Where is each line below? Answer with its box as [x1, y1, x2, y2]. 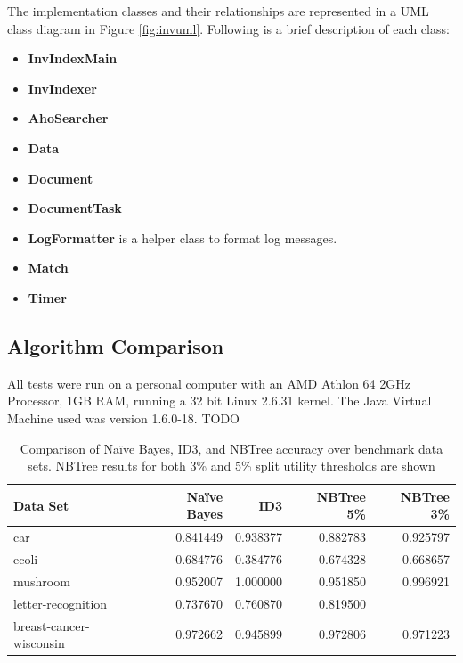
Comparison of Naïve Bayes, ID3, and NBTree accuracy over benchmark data [20, 438, 443, 457]
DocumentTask [28, 199, 122, 217]
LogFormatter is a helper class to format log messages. [28, 228, 337, 247]
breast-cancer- [13, 616, 90, 634]
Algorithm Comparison [7, 331, 224, 359]
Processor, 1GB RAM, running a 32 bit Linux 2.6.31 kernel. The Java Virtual [7, 391, 432, 410]
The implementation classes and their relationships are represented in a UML [7, 2, 429, 20]
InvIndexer [28, 78, 97, 97]
